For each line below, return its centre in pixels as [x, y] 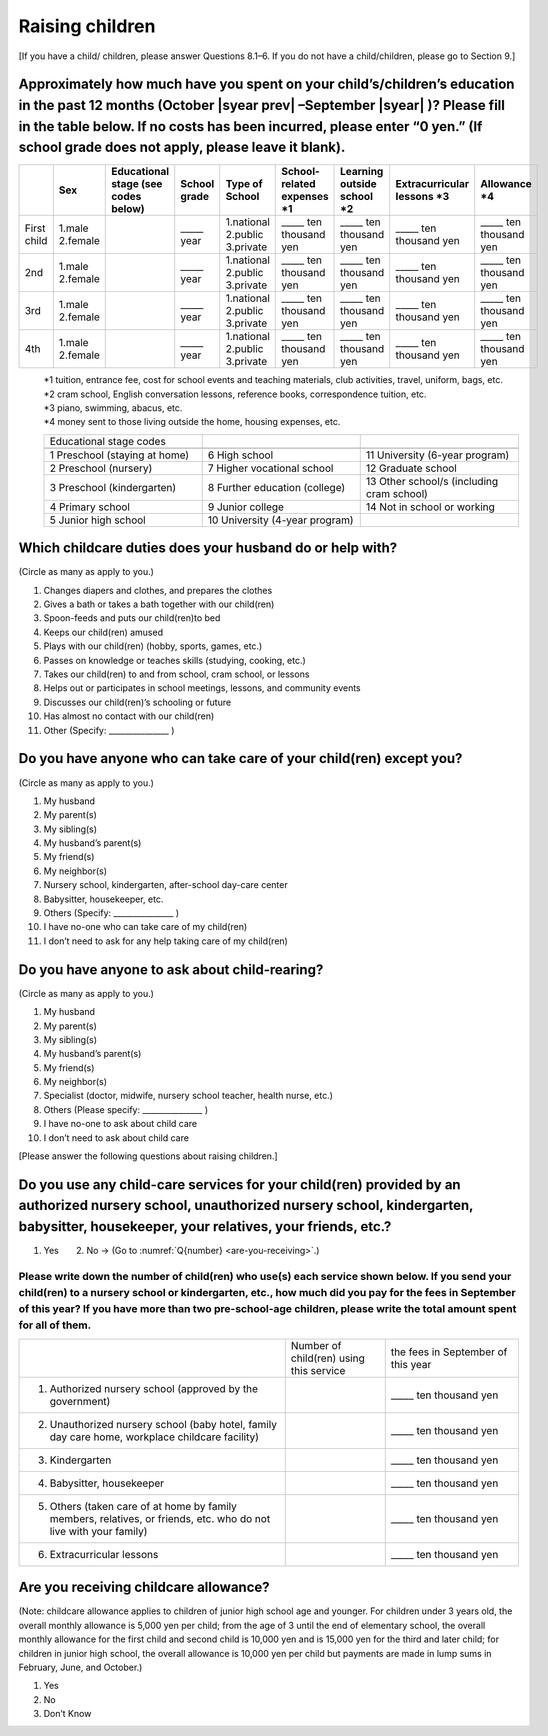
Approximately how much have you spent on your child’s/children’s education [266, 84]
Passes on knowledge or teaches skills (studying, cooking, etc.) [175, 660]
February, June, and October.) [80, 1667]
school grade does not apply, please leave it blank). [182, 147]
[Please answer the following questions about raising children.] [148, 1156]
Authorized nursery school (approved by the [154, 1388]
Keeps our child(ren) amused [103, 632]
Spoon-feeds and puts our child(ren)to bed [132, 618]
